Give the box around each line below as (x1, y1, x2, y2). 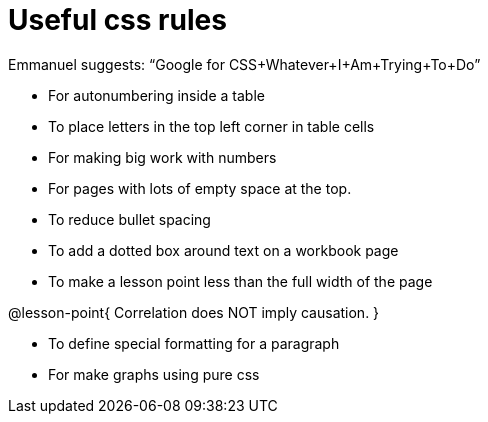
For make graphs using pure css (48, 365, 260, 383)
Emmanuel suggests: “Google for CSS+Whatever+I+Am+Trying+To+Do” (8, 55, 481, 73)
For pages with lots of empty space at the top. (48, 179, 352, 197)
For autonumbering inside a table (48, 86, 265, 104)
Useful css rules (8, 3, 227, 37)
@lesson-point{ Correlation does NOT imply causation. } (8, 303, 380, 321)
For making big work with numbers (48, 148, 277, 166)
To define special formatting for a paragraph (48, 334, 340, 352)
